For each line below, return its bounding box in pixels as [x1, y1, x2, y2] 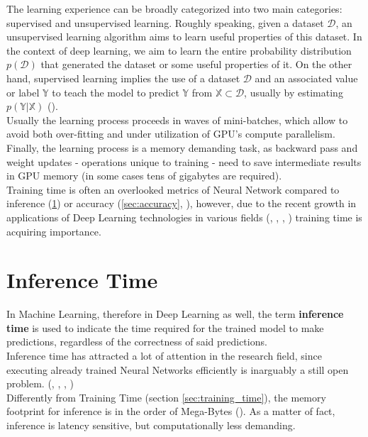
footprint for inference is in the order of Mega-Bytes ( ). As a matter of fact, [6, 404, 335, 419]
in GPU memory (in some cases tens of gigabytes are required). [6, 168, 282, 183]
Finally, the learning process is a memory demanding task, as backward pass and [6, 140, 358, 155]
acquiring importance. [6, 223, 101, 238]
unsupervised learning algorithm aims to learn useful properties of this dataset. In [6, 29, 362, 44]
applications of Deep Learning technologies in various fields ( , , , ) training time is [6, 209, 362, 224]
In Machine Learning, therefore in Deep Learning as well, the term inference [6, 306, 344, 321]
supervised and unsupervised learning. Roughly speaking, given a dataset [6, 15, 324, 30]
